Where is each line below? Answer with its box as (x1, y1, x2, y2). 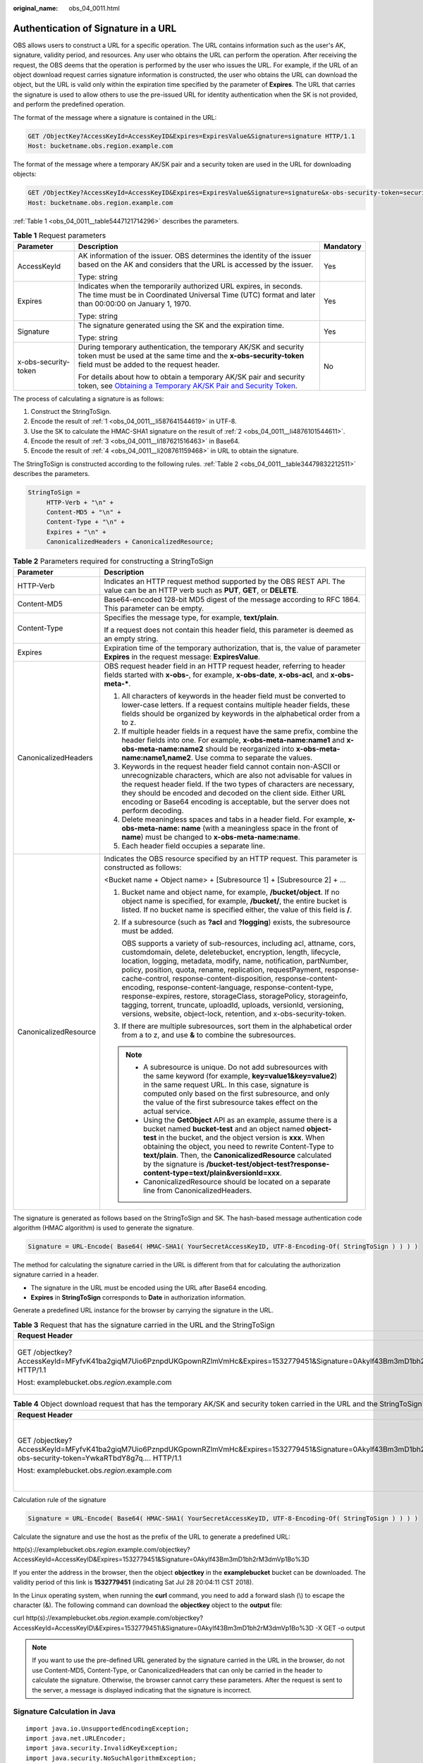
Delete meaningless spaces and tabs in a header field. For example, (121, 815, 347, 824)
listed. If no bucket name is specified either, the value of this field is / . (121, 905, 352, 915)
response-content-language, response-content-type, (156, 982, 334, 992)
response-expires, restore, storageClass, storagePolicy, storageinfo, (121, 991, 348, 1001)
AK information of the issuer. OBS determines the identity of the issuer (78, 250, 312, 260)
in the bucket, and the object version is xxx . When (158, 1133, 325, 1142)
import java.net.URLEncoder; (25, 1735, 126, 1742)
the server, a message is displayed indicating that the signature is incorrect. (32, 1685, 252, 1694)
